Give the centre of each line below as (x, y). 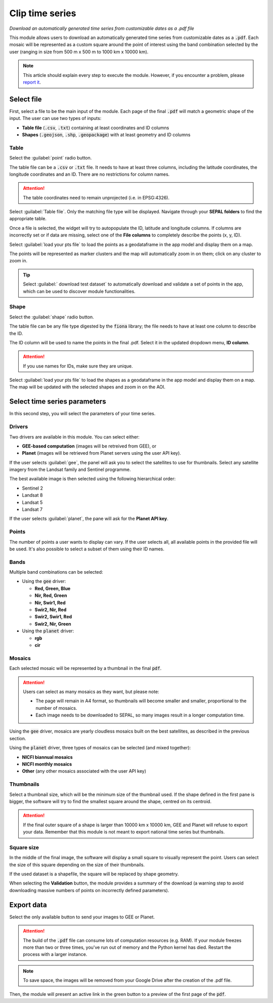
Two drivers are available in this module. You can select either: (75, 437)
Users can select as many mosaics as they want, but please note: (91, 692)
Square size (24, 847)
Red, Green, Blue (53, 588)
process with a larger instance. (55, 954)
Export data (28, 905)
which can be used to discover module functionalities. (79, 291)
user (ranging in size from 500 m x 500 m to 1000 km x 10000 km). (79, 52)
